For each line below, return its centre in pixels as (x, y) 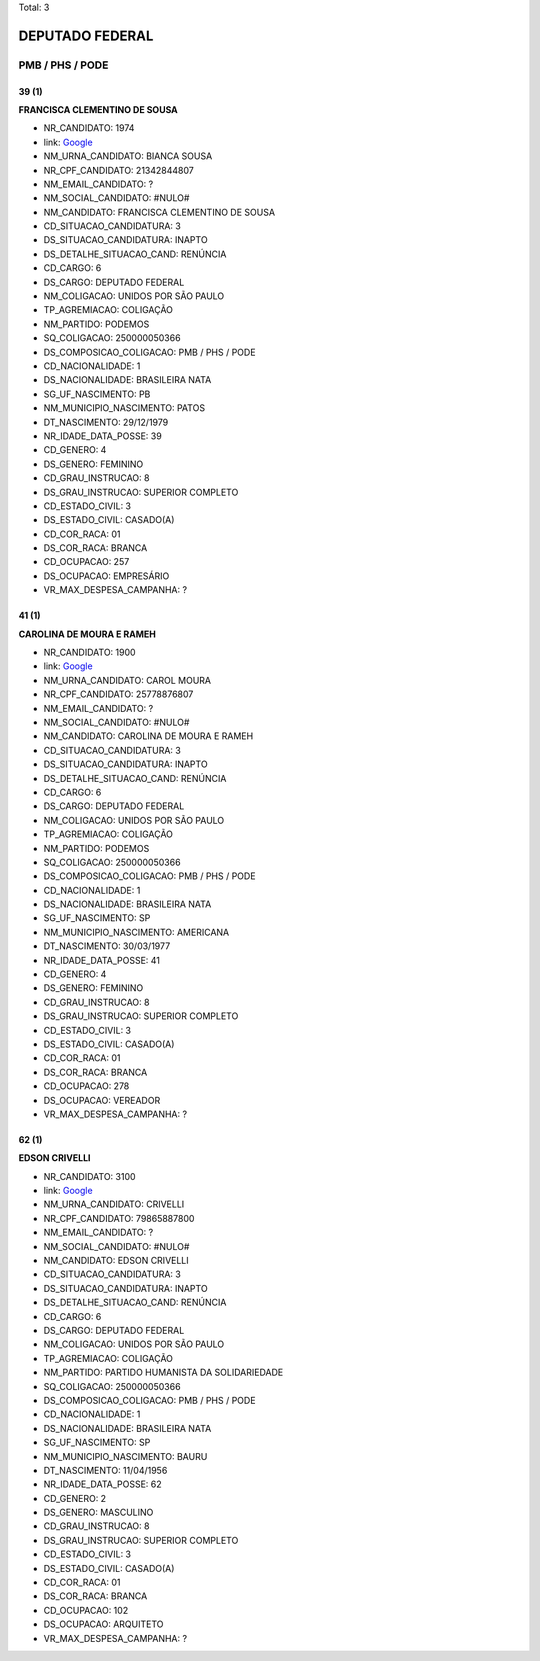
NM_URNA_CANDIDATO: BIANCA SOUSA (128, 156)
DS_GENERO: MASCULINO (98, 1512)
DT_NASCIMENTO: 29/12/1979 (106, 422)
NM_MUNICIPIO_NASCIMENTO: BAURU (125, 1456)
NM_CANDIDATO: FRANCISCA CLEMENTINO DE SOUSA (159, 212)
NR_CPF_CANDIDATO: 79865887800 (119, 1218)
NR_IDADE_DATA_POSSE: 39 (102, 436)
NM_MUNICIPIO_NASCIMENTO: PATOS (124, 408)
